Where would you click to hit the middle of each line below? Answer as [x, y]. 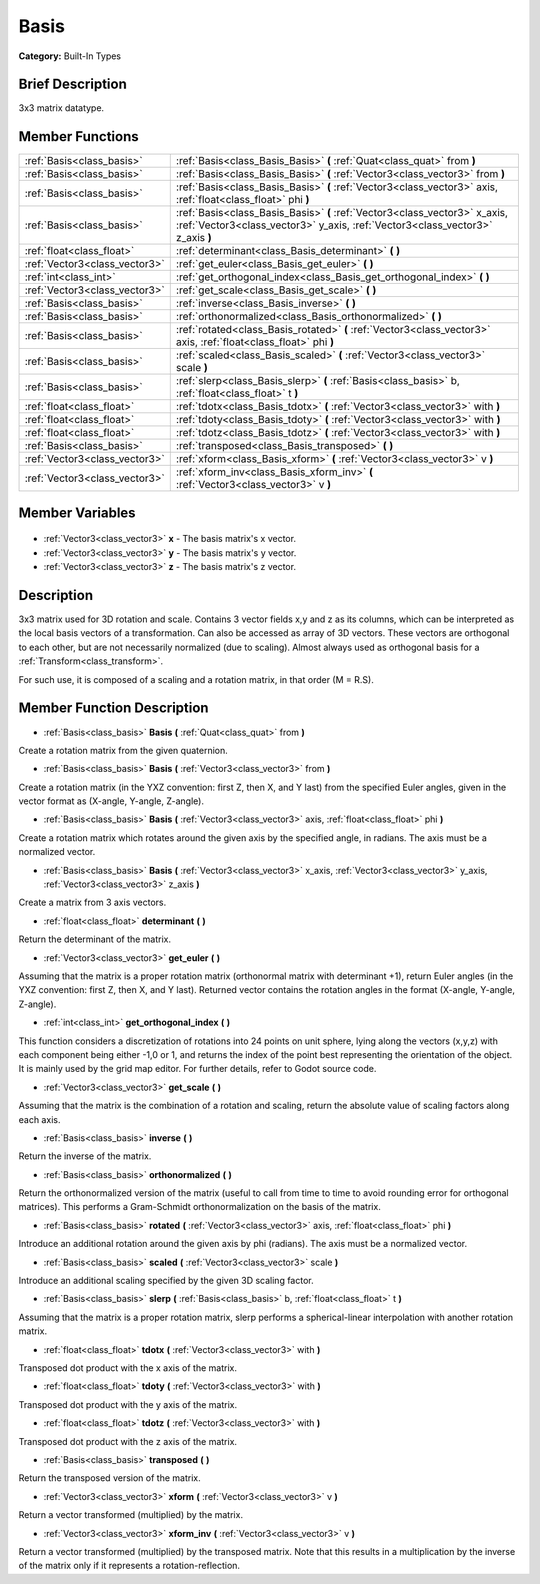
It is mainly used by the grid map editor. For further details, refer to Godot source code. [197, 1069]
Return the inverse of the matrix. [85, 1156]
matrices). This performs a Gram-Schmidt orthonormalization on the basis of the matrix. [200, 1207]
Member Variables [77, 512]
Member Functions [78, 136]
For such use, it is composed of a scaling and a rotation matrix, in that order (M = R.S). [196, 679]
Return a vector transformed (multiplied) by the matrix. [131, 1515]
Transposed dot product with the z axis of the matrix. [128, 1441]
